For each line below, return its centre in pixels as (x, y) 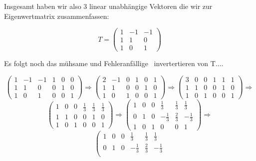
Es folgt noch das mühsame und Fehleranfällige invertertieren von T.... (114, 63)
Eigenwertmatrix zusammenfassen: (57, 16)
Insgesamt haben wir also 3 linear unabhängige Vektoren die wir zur (108, 6)
